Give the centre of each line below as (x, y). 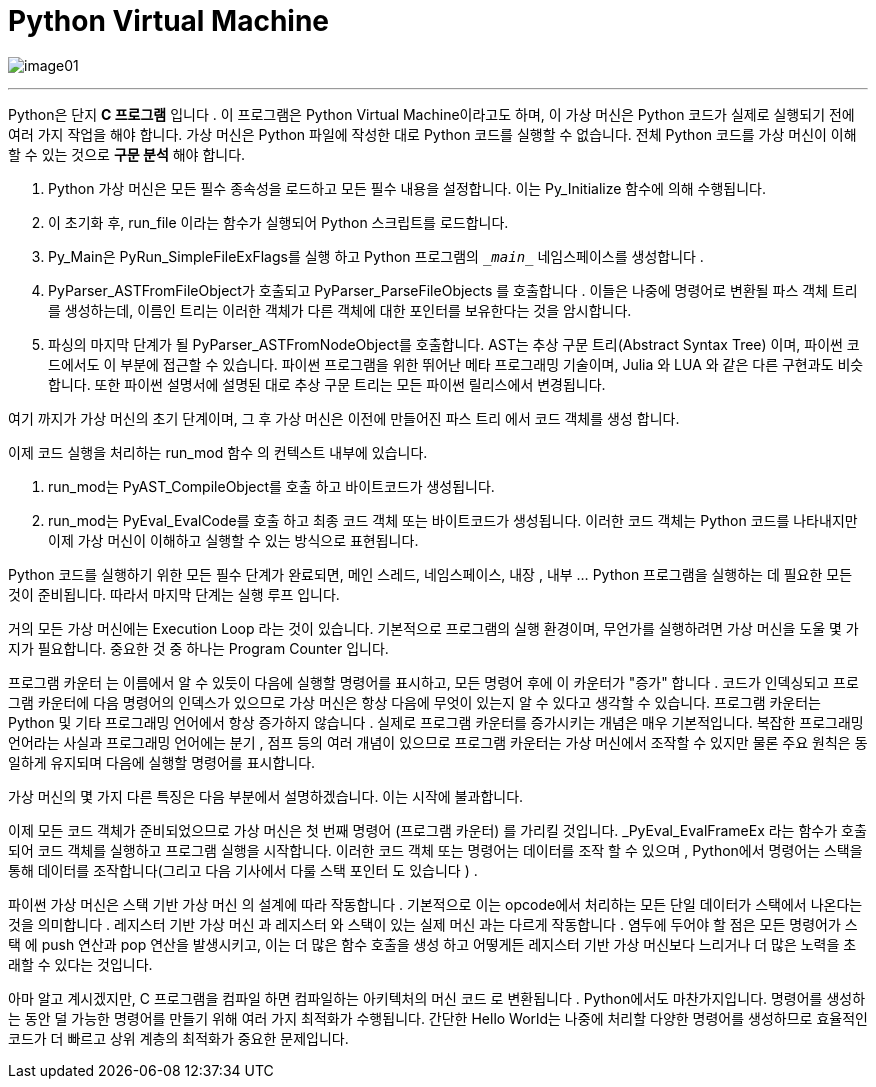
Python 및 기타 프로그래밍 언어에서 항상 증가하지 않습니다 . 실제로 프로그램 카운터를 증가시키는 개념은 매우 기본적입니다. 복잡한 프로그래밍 (436, 722)
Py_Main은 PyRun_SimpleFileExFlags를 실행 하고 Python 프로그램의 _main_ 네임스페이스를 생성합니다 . (376, 256)
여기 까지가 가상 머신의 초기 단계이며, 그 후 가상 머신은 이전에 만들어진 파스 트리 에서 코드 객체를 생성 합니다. (344, 418)
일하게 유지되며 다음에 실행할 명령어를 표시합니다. (162, 762)
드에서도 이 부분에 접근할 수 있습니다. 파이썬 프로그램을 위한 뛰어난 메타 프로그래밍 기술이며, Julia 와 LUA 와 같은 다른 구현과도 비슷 (456, 364)
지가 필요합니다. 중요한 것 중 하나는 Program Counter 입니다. (198, 648)
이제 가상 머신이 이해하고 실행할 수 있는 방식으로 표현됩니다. (233, 540)
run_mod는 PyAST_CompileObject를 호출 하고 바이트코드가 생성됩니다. (271, 486)
